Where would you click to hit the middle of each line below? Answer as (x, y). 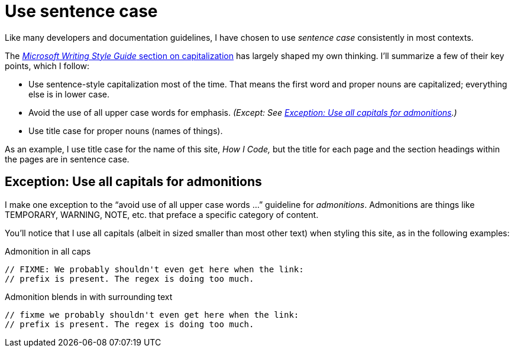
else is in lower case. (69, 94)
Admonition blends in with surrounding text (89, 296)
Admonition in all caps (48, 251)
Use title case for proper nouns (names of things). (126, 131)
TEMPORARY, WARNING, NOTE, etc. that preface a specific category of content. (162, 214)
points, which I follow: (47, 66)
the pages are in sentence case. (67, 159)
